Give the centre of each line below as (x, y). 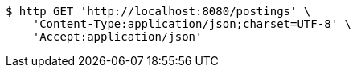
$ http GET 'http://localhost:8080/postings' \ (158, 11)
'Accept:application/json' (117, 37)
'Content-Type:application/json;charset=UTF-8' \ (192, 24)
